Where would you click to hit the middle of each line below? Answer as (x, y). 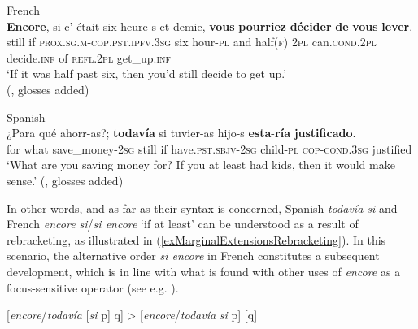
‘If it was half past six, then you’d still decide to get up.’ (147, 74)
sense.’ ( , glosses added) (65, 180)
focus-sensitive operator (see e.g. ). (93, 287)
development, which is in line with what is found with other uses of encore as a (204, 271)
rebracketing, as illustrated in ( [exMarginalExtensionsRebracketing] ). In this (196, 239)
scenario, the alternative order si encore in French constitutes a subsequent (193, 255)
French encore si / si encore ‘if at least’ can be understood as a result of (183, 224)
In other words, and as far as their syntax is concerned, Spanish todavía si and (202, 208)
